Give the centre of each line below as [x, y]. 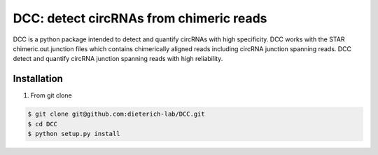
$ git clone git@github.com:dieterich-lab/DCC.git [117, 114]
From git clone [51, 95]
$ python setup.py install [74, 134]
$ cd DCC [43, 124]
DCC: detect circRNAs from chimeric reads [140, 18]
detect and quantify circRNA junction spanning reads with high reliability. [118, 59]
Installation [38, 79]
